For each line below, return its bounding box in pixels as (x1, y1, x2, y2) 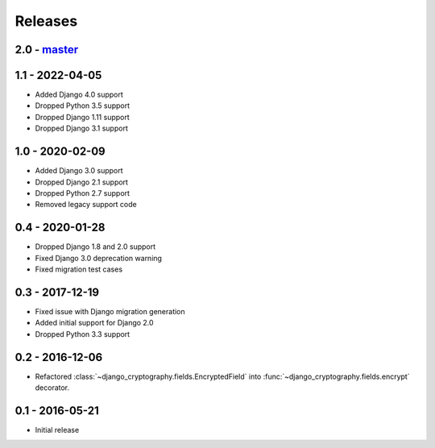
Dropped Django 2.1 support (35, 177, 129, 187)
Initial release (35, 425, 80, 434)
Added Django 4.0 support (35, 89, 124, 100)
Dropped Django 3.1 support (35, 123, 128, 133)
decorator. (35, 383, 70, 392)
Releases (14, 12, 78, 30)
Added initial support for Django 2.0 (35, 318, 154, 328)
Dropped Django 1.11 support (35, 112, 130, 122)
